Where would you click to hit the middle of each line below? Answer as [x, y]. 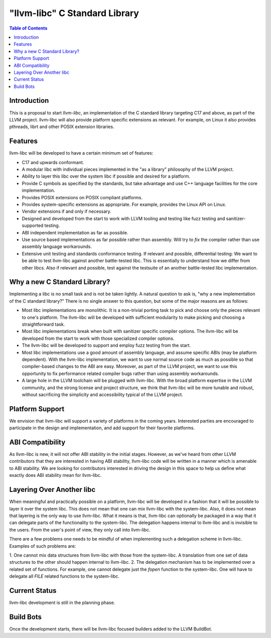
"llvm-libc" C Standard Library [74, 13]
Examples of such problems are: [43, 546]
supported [33, 225]
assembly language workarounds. [57, 246]
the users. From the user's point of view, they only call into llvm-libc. [80, 530]
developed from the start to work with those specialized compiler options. [98, 338]
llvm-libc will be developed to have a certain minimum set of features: [81, 153]
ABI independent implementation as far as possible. [75, 232]
